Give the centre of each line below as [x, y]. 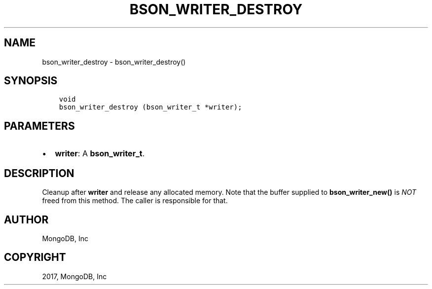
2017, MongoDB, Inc [74, 276]
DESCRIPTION [39, 173]
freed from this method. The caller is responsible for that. [135, 201]
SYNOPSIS [31, 81]
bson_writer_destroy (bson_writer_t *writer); [150, 107]
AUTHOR [26, 219]
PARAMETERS [39, 126]
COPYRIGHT [35, 257]
